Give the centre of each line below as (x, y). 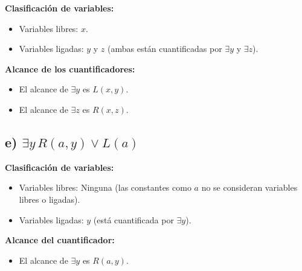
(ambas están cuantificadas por (165, 49)
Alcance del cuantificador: (60, 240)
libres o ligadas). (50, 199)
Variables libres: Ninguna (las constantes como (105, 187)
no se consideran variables (249, 187)
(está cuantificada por (133, 219)
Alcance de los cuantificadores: (70, 69)
